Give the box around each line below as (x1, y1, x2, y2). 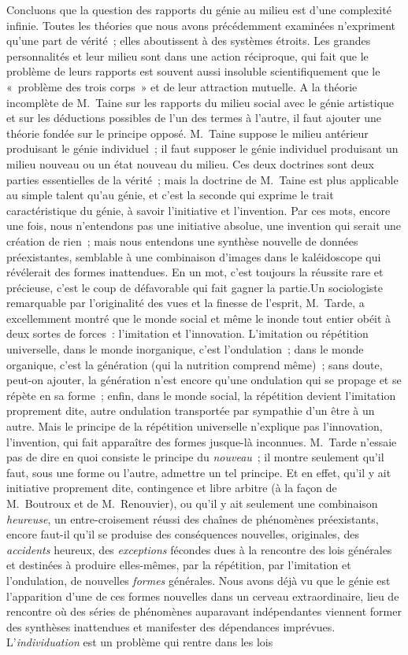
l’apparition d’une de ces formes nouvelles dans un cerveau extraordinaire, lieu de (6, 587, 399, 604)
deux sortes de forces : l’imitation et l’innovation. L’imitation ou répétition (6, 325, 369, 342)
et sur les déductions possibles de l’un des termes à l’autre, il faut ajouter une (6, 109, 381, 126)
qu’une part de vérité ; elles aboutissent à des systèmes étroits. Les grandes (6, 32, 371, 49)
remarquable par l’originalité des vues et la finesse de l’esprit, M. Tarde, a (6, 294, 365, 311)
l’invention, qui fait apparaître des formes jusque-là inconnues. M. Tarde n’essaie (6, 433, 397, 450)
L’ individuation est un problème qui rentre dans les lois (6, 634, 273, 650)
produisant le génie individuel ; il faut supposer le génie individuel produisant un (6, 140, 399, 157)
